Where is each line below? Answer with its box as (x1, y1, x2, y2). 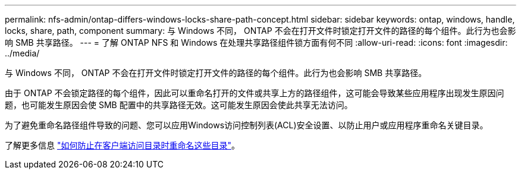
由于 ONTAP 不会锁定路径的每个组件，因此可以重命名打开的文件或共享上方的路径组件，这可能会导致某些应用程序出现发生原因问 (5, 88, 504, 98)
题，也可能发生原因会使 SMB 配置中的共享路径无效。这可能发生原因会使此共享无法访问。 (5, 100, 353, 110)
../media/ (5, 48, 40, 58)
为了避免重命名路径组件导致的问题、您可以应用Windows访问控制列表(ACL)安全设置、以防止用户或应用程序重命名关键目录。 (5, 120, 488, 130)
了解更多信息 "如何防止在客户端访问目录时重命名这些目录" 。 (5, 140, 240, 150)
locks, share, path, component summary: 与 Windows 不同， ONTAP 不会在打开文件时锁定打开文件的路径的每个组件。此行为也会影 (5, 26, 516, 36)
